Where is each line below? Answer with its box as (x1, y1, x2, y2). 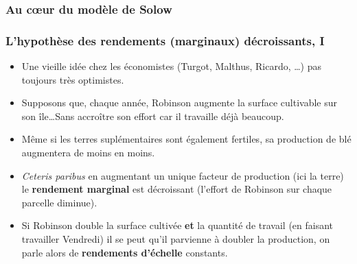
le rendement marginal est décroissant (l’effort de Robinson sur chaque (21, 182, 332, 196)
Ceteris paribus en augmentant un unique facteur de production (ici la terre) (21, 168, 344, 182)
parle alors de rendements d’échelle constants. (21, 245, 228, 259)
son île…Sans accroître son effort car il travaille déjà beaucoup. (21, 108, 284, 123)
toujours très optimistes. (21, 72, 124, 86)
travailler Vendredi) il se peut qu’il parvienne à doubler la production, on (21, 232, 330, 245)
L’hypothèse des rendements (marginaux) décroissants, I (5, 32, 325, 49)
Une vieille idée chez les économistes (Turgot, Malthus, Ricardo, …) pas (21, 59, 322, 73)
